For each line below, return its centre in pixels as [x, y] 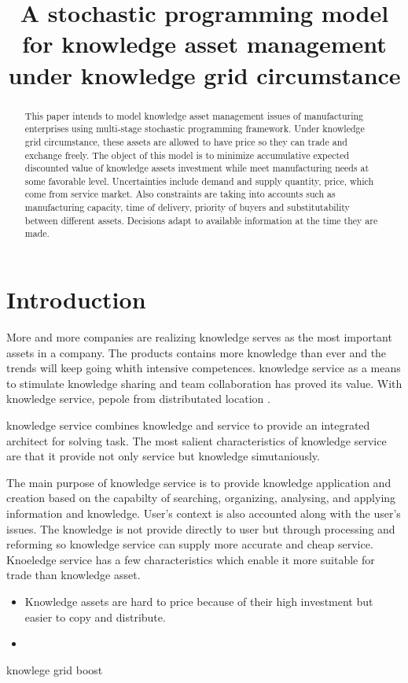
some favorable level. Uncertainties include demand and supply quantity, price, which [199, 181]
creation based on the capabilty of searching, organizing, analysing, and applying [201, 498]
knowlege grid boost [55, 669]
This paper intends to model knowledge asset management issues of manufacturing [194, 115]
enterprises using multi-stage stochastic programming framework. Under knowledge [195, 129]
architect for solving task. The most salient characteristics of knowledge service [197, 440]
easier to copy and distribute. [95, 617]
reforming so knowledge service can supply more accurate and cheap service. [190, 544]
